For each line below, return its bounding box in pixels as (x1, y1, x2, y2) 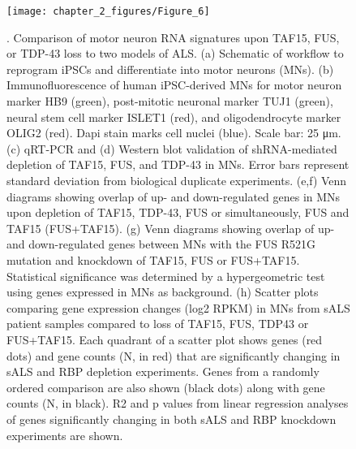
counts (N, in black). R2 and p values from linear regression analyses (6, 395, 349, 412)
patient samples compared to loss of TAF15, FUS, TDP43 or (6, 315, 309, 332)
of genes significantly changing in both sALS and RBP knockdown (6, 410, 337, 427)
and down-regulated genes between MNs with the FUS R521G (6, 235, 315, 253)
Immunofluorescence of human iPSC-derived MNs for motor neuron (6, 76, 342, 93)
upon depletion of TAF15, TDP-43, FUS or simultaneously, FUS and (6, 204, 350, 221)
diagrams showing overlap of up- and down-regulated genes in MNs (6, 188, 341, 205)
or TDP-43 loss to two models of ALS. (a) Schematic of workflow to (6, 45, 344, 62)
